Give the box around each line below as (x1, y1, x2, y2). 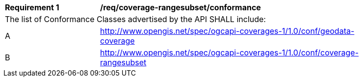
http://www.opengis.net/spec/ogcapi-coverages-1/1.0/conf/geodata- (100, 26, 355, 36)
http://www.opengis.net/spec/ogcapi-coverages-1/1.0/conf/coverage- (100, 48, 359, 57)
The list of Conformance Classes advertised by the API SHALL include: (5, 14, 266, 24)
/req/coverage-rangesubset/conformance (100, 2, 261, 12)
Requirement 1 (5, 2, 59, 12)
